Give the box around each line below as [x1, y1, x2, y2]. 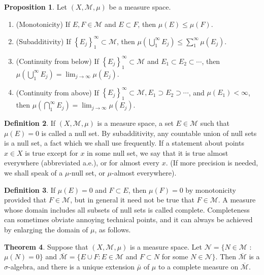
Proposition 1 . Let [4, 2, 68, 12]
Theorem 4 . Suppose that [4, 241, 88, 252]
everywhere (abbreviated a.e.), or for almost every [4, 157, 159, 168]
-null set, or [69, 167, 105, 178]
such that [200, 118, 230, 128]
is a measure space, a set [97, 118, 174, 128]
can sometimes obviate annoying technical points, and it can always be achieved [4, 214, 253, 225]
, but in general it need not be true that [70, 194, 194, 205]
